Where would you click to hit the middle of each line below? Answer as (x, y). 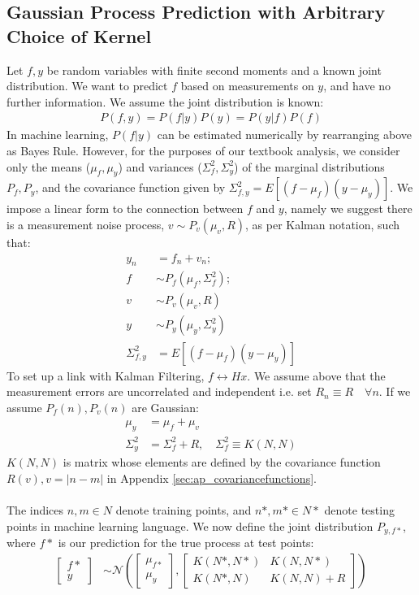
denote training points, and (184, 509)
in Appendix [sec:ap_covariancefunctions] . (212, 478)
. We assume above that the (316, 375)
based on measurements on (247, 86)
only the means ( (49, 166)
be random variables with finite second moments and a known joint (214, 69)
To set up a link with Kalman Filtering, (106, 375)
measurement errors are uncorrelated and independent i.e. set (159, 391)
